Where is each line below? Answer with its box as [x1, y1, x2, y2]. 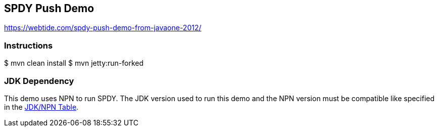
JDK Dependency [4, 75, 74, 86]
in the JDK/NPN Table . [4, 102, 79, 111]
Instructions [4, 40, 53, 51]
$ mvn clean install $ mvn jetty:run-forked [4, 59, 144, 68]
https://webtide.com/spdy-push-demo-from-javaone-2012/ [4, 23, 202, 32]
